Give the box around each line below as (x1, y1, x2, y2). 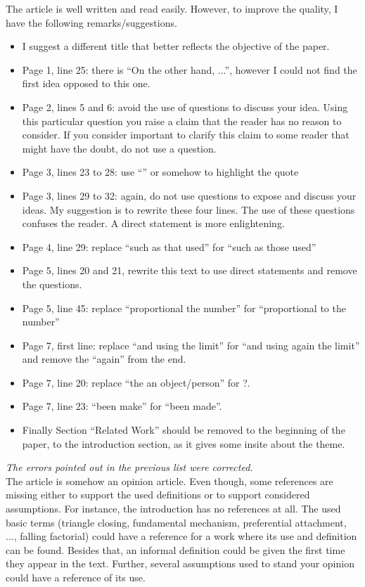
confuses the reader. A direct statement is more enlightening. (22, 216, 285, 231)
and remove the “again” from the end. (22, 351, 186, 366)
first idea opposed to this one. (22, 76, 151, 91)
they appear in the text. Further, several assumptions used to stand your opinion (6, 556, 354, 571)
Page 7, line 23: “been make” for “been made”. (22, 399, 222, 413)
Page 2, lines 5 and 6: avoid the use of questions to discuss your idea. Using (22, 99, 348, 114)
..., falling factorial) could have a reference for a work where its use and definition (6, 529, 357, 543)
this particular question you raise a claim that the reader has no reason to (22, 113, 342, 128)
